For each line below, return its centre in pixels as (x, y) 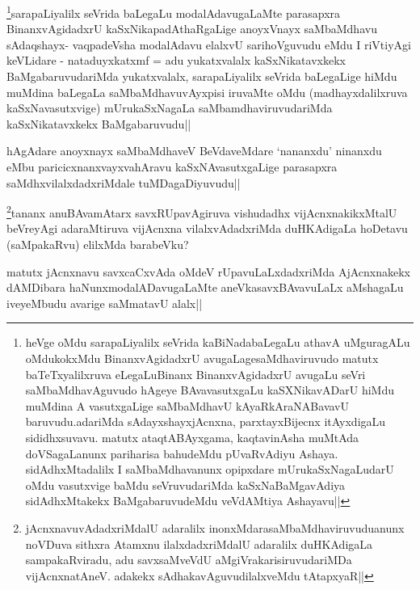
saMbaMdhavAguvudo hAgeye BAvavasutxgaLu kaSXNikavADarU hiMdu (210, 390)
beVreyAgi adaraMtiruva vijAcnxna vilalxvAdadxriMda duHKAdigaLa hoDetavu (207, 228)
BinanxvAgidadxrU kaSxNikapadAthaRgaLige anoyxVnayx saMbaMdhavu (192, 29)
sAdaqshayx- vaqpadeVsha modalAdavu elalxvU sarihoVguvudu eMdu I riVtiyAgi (209, 44)
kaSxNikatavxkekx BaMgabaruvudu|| (99, 123)
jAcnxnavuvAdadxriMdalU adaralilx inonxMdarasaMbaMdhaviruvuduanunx (215, 527)
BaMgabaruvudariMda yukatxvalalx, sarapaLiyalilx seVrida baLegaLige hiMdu (202, 76)
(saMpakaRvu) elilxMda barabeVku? (98, 244)
